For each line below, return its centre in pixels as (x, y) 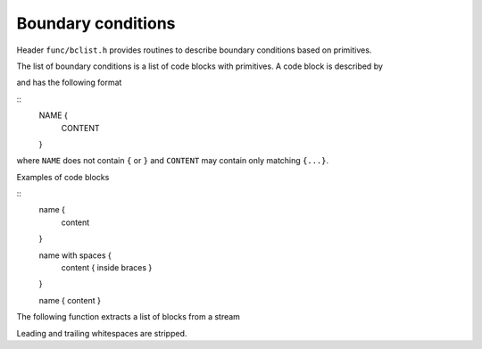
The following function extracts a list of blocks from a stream (129, 317)
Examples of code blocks (63, 177)
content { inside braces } (107, 268)
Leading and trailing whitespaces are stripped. (102, 333)
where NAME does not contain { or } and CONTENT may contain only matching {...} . (173, 161)
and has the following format (69, 83)
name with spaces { (75, 255)
